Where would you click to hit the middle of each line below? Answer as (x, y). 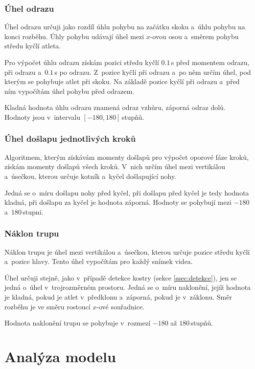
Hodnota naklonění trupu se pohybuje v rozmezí (78, 323)
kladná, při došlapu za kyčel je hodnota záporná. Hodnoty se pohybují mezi (118, 202)
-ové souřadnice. (121, 306)
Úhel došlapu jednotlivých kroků (70, 139)
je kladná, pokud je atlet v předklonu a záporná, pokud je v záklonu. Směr (118, 296)
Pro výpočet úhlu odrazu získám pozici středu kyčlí (82, 62)
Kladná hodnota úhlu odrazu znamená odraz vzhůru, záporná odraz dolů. (115, 107)
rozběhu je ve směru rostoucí (47, 306)
